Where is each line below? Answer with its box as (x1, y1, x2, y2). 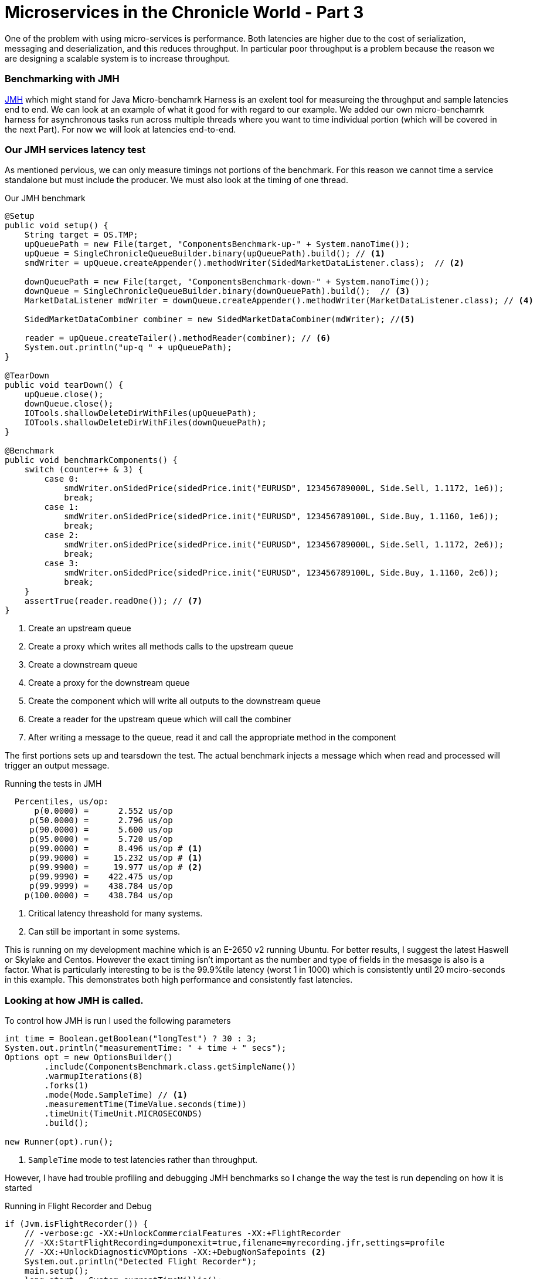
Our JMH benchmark (5, 193, 86, 204)
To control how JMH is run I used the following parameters (5, 1016, 231, 1026)
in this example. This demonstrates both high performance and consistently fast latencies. (5, 975, 353, 985)
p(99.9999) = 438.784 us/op (29, 881, 173, 891)
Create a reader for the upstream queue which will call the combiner (28, 714, 291, 725)
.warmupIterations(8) (44, 1071, 144, 1081)
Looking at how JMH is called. (5, 994, 144, 1006)
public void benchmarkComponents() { (5, 455, 178, 465)
